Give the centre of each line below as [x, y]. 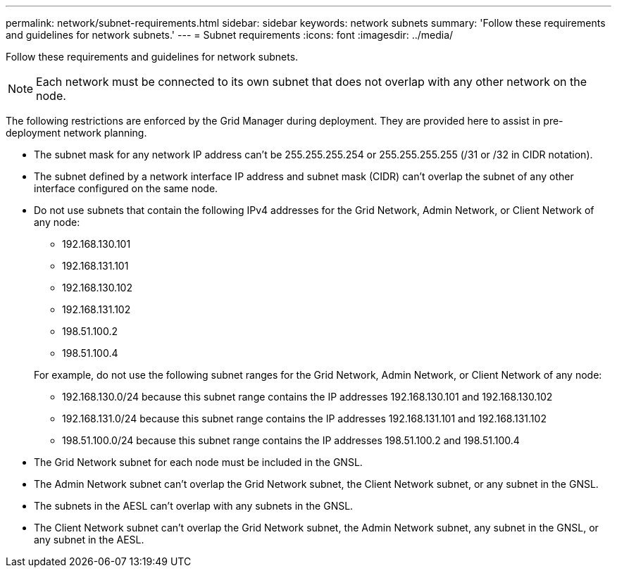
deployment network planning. [76, 133]
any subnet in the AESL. [89, 540]
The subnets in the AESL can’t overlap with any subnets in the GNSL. [194, 506]
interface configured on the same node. [126, 188]
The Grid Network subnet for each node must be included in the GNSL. [198, 462]
